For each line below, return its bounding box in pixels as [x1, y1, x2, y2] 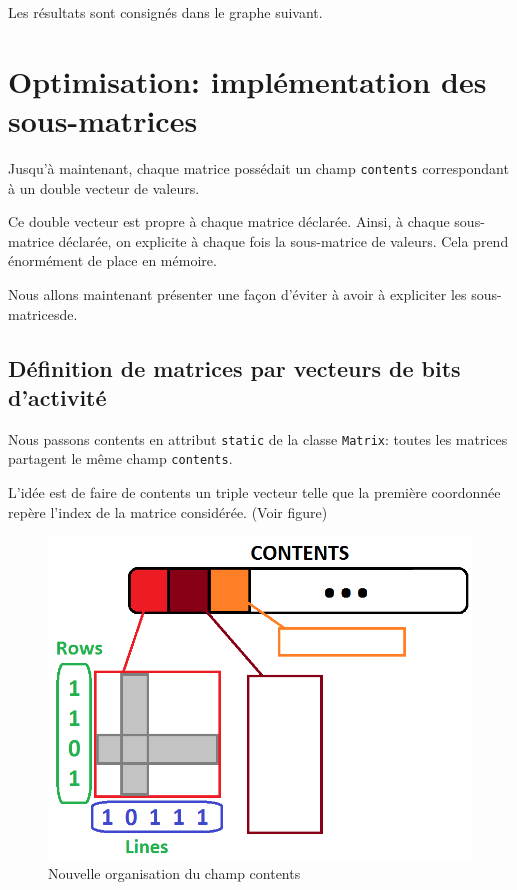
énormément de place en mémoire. [8, 250, 217, 271]
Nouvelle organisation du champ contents [48, 863, 301, 884]
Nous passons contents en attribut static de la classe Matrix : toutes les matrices [8, 428, 508, 449]
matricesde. [8, 303, 78, 324]
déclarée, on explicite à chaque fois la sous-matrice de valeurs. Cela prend [58, 230, 509, 251]
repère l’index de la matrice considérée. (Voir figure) [8, 501, 328, 522]
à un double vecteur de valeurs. [8, 177, 200, 198]
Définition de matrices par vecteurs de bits [8, 352, 461, 383]
